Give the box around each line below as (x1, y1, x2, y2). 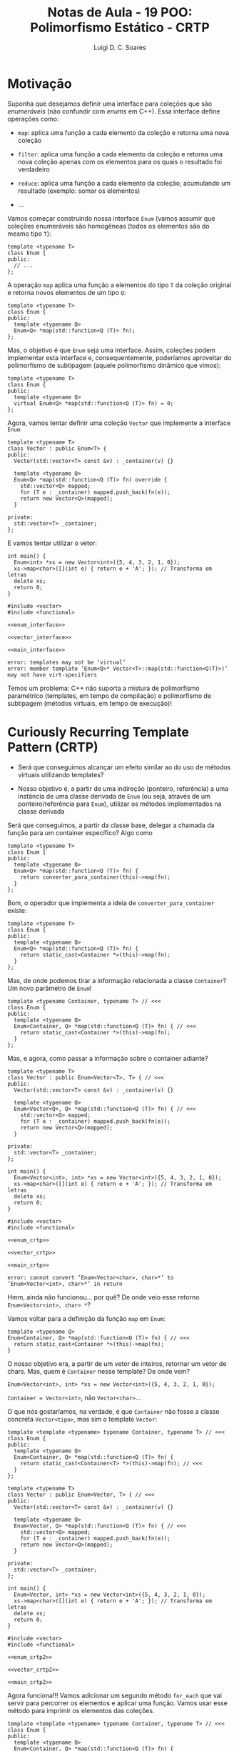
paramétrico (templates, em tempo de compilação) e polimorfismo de (7, 691, 212, 700)
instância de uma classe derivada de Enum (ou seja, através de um (17, 792, 210, 800)
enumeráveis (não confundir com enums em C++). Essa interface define (7, 106, 220, 115)
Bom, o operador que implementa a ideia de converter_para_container (7, 898, 215, 907)
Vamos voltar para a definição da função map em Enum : (7, 1314, 166, 1322)
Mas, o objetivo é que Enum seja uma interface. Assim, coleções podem (7, 346, 215, 354)
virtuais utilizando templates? (17, 770, 104, 779)
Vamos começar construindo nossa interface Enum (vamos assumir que (7, 214, 215, 222)
